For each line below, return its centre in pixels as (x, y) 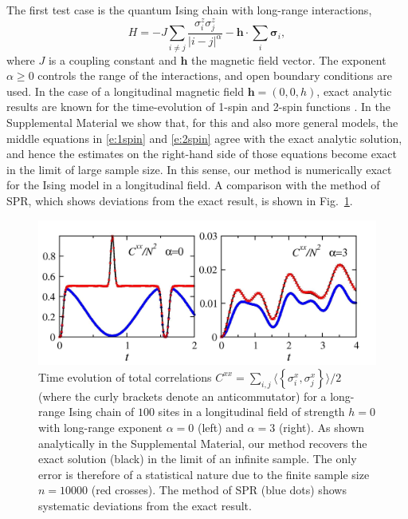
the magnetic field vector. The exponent (288, 59)
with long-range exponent (101, 428)
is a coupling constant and (112, 59)
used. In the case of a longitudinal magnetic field (126, 91)
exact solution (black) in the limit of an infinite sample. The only (198, 459)
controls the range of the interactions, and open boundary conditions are (215, 75)
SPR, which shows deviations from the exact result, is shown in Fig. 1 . (180, 200)
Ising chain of (102, 412)
